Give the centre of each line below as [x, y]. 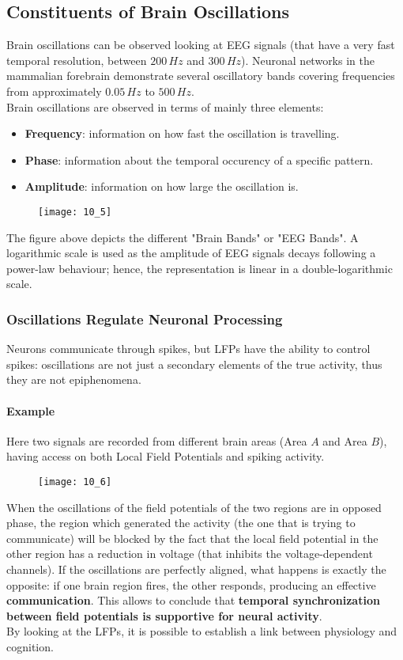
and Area [345, 440]
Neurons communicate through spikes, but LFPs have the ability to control [188, 349]
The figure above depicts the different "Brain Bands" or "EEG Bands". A [183, 237]
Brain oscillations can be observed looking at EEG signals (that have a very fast [201, 45]
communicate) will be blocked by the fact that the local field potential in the [192, 538]
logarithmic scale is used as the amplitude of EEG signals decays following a [191, 253]
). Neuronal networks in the [308, 60]
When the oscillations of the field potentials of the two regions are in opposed [194, 507]
